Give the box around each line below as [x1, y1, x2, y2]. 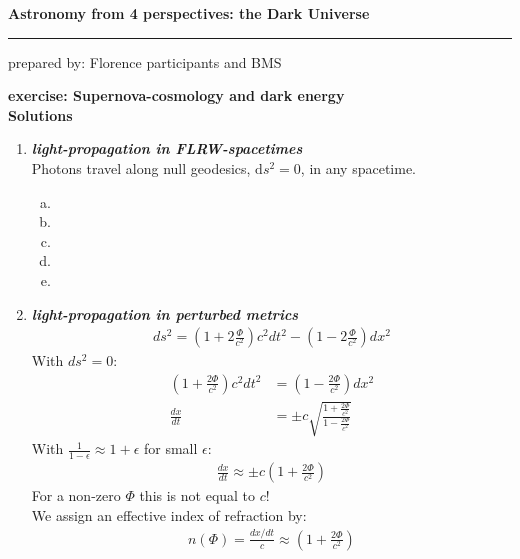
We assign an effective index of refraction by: [31, 504, 307, 525]
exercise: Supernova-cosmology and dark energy [8, 85, 345, 106]
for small [143, 438, 198, 459]
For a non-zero [31, 485, 121, 506]
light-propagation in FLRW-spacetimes [31, 138, 303, 159]
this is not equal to [139, 485, 256, 506]
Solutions [8, 104, 73, 125]
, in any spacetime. [300, 157, 417, 178]
